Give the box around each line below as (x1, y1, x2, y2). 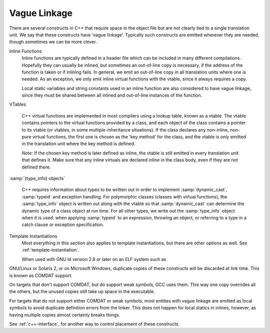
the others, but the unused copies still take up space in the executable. (9, 288, 155, 294)
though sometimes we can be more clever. (9, 39, 97, 45)
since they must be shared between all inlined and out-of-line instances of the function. (21, 92, 202, 98)
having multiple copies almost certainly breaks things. (9, 311, 120, 317)
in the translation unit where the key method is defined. (21, 140, 135, 147)
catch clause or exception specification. (21, 221, 104, 227)
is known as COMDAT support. (9, 272, 72, 278)
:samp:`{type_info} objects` (9, 175, 65, 181)
